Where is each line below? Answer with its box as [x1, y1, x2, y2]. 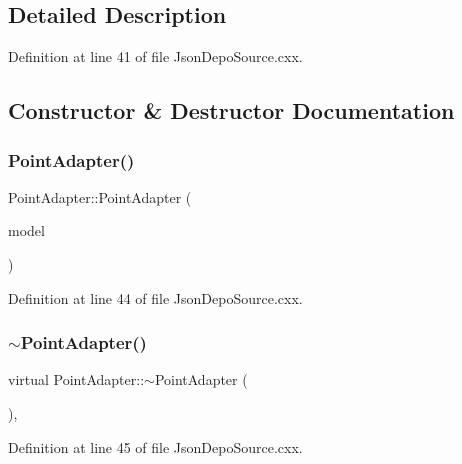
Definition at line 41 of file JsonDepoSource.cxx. [8, 46, 303, 67]
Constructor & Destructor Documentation [8, 95, 455, 126]
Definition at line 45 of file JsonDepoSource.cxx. [8, 436, 303, 457]
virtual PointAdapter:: [8, 369, 145, 390]
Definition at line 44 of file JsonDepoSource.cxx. [8, 287, 303, 308]
